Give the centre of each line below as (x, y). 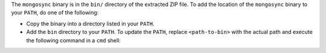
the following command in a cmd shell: (73, 40)
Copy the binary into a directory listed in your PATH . (90, 23)
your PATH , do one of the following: (55, 13)
